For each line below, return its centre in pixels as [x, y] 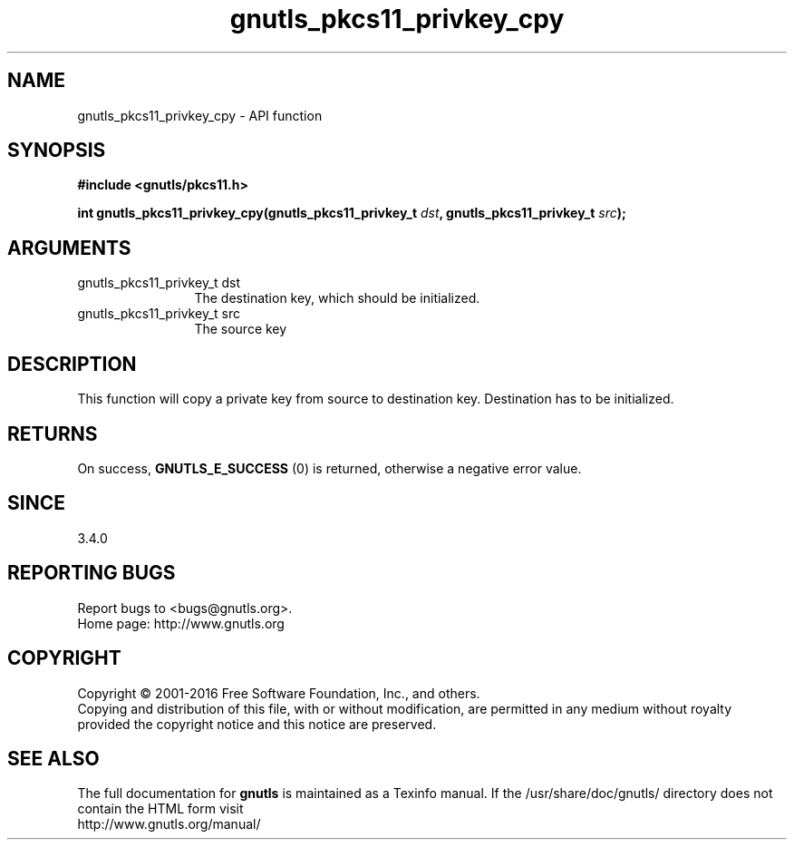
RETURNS [53, 433]
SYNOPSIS [57, 151]
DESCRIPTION [72, 364]
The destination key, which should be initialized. [337, 298]
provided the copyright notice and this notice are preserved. [257, 724]
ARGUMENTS [69, 248]
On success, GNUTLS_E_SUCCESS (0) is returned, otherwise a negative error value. [329, 468]
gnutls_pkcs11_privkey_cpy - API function [200, 115]
